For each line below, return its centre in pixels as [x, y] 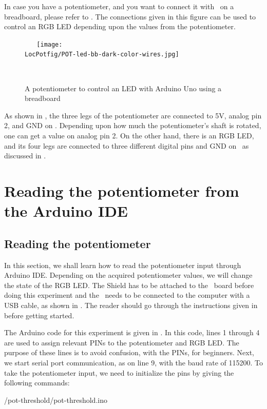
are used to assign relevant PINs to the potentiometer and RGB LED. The [122, 342]
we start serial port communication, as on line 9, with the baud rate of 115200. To [133, 362]
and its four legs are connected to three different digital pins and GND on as [127, 145]
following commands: [37, 383]
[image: [50, 44]
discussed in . [25, 156]
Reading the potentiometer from [122, 191]
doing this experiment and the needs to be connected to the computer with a [127, 295]
